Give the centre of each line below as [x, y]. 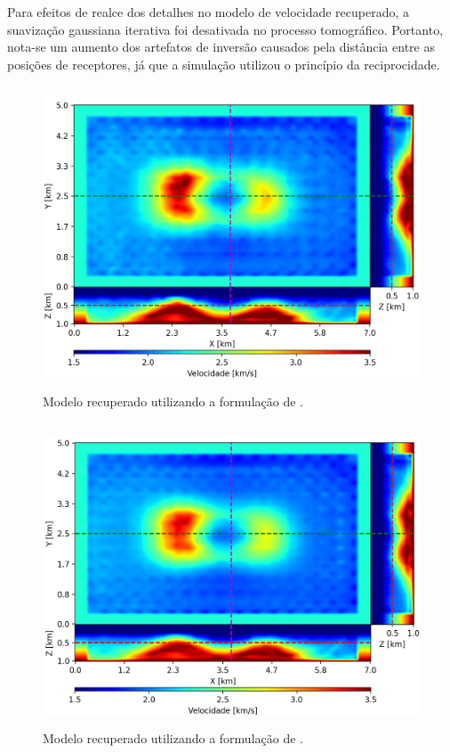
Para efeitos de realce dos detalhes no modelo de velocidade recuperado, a [209, 12]
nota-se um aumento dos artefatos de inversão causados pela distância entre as [221, 47]
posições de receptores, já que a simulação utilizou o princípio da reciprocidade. [224, 64]
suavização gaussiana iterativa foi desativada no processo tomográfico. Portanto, [225, 29]
